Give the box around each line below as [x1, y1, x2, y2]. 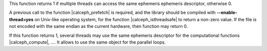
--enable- [217, 10, 237, 16]
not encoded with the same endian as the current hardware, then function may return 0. [9, 24, 188, 29]
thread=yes [9, 16, 34, 22]
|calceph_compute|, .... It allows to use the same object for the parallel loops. [9, 39, 166, 45]
